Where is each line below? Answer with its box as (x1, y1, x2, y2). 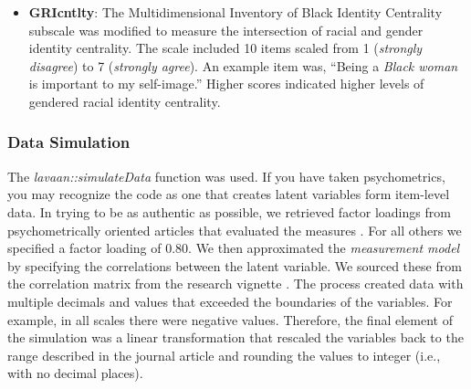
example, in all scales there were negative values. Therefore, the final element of (7, 310, 453, 329)
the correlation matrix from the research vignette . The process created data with (7, 274, 464, 293)
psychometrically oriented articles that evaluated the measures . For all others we (7, 220, 462, 239)
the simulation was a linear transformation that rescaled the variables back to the (7, 328, 464, 347)
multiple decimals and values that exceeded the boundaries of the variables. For (7, 291, 453, 310)
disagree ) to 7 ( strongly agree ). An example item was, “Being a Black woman (28, 56, 458, 75)
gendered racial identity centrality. (28, 91, 221, 110)
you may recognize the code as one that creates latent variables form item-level (7, 184, 450, 204)
